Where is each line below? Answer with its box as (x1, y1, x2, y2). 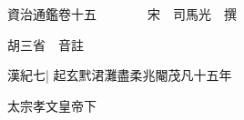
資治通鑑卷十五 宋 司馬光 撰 (7, 5, 237, 23)
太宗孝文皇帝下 (7, 95, 97, 115)
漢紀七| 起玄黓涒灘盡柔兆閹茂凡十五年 (7, 65, 232, 85)
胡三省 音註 (7, 35, 84, 54)
